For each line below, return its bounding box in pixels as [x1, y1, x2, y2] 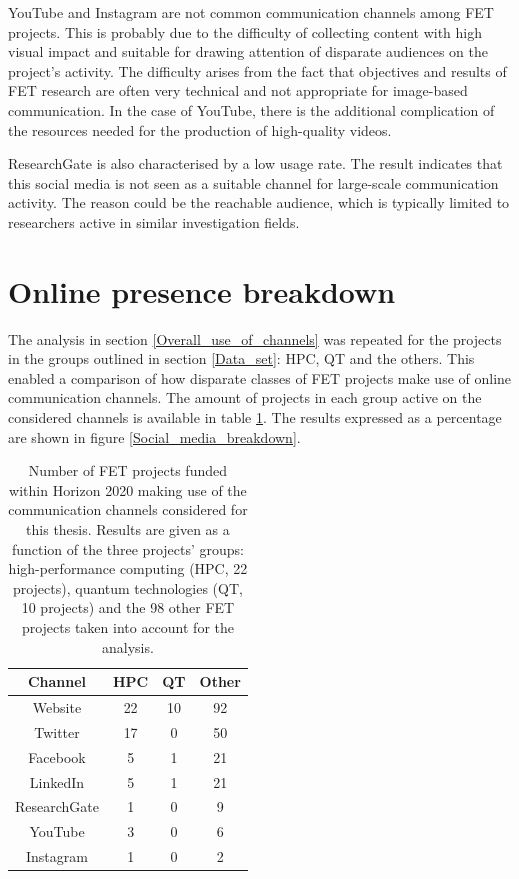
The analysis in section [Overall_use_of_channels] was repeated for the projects [8, 328, 502, 349]
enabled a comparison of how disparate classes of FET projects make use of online [8, 367, 512, 388]
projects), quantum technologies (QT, [12, 577, 243, 598]
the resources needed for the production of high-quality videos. [8, 119, 392, 140]
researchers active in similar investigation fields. [8, 211, 300, 232]
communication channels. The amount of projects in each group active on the [8, 387, 482, 408]
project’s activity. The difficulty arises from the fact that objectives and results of [8, 60, 507, 81]
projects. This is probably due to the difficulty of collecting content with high [8, 21, 482, 42]
